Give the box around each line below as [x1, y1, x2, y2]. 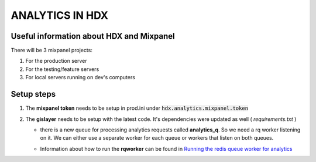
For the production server [25, 58, 87, 65]
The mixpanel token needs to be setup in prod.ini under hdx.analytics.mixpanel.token [25, 104, 249, 112]
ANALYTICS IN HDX [11, 9, 108, 22]
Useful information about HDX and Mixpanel [11, 31, 175, 41]
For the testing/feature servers [25, 65, 99, 73]
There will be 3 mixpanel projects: [11, 47, 93, 54]
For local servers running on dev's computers [25, 74, 136, 81]
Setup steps [11, 89, 56, 99]
